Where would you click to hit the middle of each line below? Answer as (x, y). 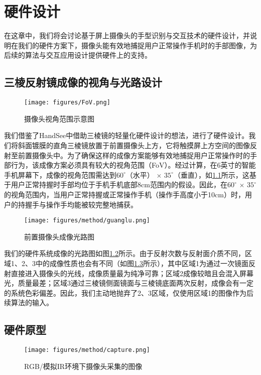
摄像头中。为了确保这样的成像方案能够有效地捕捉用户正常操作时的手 (144, 155)
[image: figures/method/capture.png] (87, 350)
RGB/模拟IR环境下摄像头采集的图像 (83, 366)
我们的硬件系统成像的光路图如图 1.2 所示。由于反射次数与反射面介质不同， (124, 253)
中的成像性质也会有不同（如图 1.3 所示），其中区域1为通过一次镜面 (142, 263)
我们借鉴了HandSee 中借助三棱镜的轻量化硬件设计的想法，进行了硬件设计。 (126, 135)
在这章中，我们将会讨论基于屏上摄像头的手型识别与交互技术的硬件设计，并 (127, 35)
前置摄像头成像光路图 (59, 236)
